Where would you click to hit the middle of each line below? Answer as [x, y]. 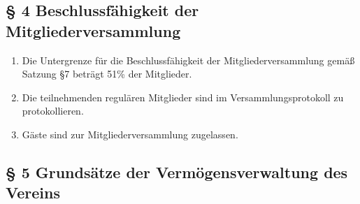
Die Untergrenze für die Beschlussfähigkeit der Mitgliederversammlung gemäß [188, 60]
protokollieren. [53, 111]
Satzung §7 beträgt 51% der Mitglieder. [107, 74]
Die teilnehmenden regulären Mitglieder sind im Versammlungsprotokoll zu [183, 97]
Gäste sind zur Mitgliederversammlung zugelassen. [130, 134]
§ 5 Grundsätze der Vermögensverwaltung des [177, 172]
